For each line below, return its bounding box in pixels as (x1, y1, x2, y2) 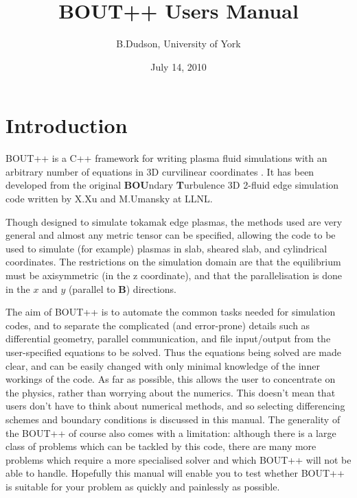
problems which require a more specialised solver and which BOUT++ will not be (5, 452, 352, 466)
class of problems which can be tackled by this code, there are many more (5, 439, 316, 453)
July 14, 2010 (150, 59, 207, 73)
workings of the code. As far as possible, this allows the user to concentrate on (5, 372, 336, 386)
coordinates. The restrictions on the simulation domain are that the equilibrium (5, 254, 341, 269)
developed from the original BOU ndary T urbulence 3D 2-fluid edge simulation (5, 178, 339, 192)
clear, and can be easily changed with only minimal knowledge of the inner (5, 358, 320, 372)
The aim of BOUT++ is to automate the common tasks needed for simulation (5, 305, 336, 319)
